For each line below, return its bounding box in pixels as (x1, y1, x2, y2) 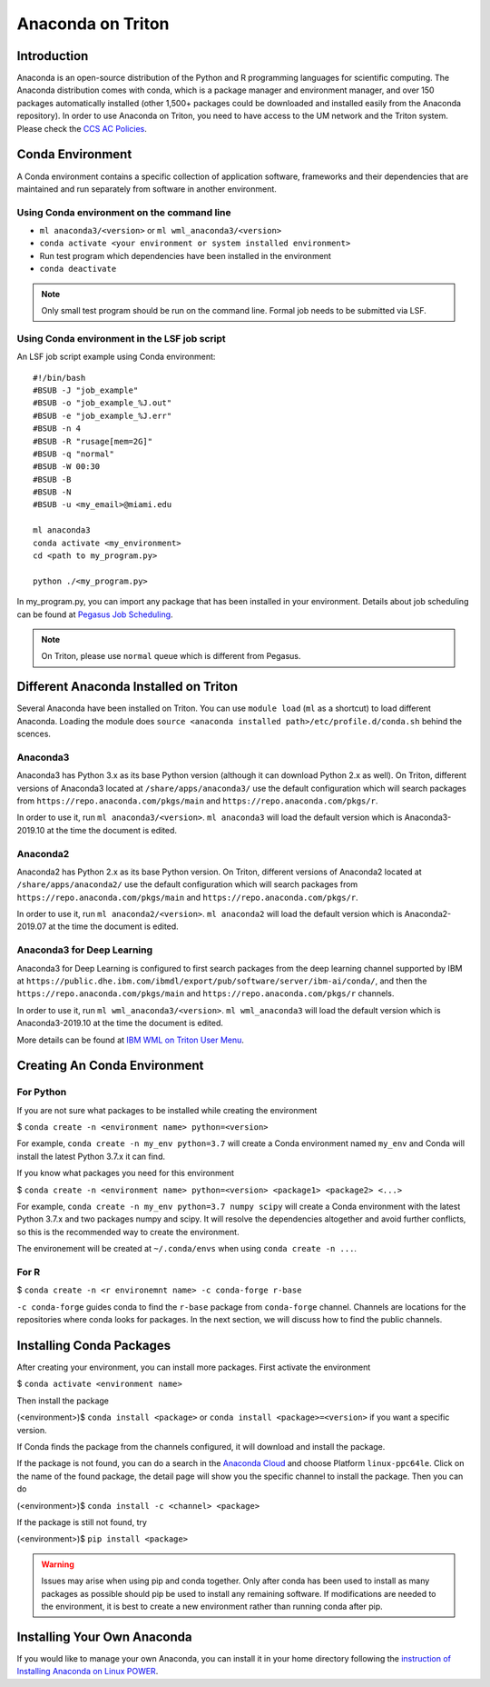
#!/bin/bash (33, 373, 86, 383)
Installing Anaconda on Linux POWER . (16, 1666, 159, 1677)
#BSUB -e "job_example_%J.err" (33, 410, 172, 421)
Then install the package (16, 1395, 109, 1406)
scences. (16, 728, 52, 740)
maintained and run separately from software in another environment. (16, 183, 277, 195)
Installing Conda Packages (16, 1337, 171, 1353)
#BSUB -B (33, 474, 72, 484)
